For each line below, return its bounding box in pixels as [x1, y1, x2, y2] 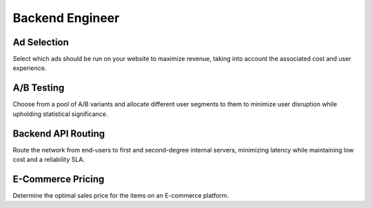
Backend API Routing [12, 128, 105, 139]
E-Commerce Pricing [12, 173, 105, 185]
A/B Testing [12, 82, 65, 94]
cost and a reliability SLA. [12, 155, 85, 164]
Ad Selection [12, 36, 69, 48]
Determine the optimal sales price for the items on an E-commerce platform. [12, 191, 229, 199]
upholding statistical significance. [12, 110, 108, 118]
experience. [12, 64, 47, 72]
